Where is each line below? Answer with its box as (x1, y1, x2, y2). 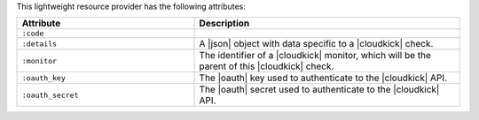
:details (21, 39, 58, 49)
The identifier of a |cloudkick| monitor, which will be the (199, 49, 432, 62)
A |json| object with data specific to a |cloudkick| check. (199, 38, 434, 50)
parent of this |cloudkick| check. (199, 60, 334, 72)
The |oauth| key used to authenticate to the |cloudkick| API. (199, 71, 448, 84)
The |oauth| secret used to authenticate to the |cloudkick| (199, 84, 440, 96)
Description (199, 18, 250, 30)
